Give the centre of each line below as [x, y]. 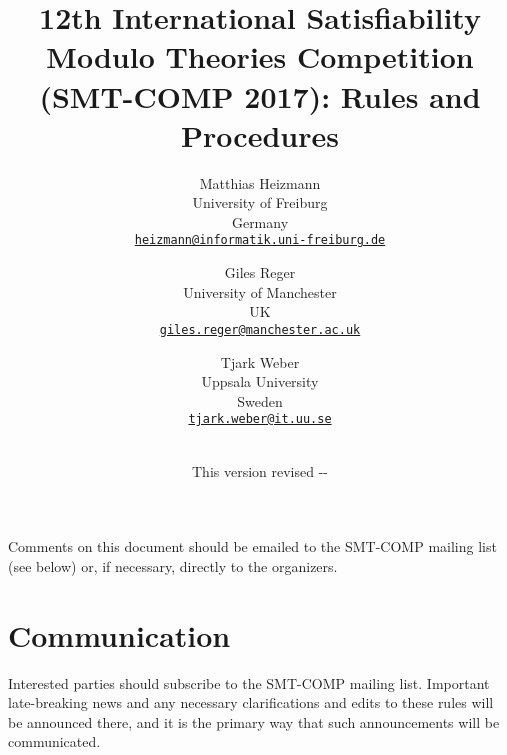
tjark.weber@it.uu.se [260, 419]
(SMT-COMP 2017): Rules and [260, 95]
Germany [260, 221]
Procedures [260, 134]
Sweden [260, 400]
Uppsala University [260, 381]
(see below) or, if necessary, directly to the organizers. [173, 565]
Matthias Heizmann [260, 182]
